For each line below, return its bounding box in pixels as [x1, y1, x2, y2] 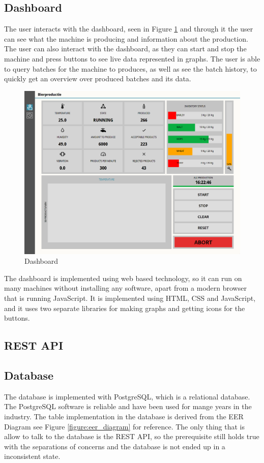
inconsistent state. [4, 451, 61, 461]
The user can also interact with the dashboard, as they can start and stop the [4, 43, 247, 54]
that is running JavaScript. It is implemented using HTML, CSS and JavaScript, [4, 293, 256, 303]
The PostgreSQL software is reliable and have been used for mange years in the [4, 401, 252, 412]
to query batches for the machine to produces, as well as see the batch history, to [4, 63, 257, 74]
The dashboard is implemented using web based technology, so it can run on [4, 272, 242, 283]
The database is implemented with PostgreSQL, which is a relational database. [4, 391, 250, 402]
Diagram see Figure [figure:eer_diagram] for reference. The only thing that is [4, 421, 245, 431]
